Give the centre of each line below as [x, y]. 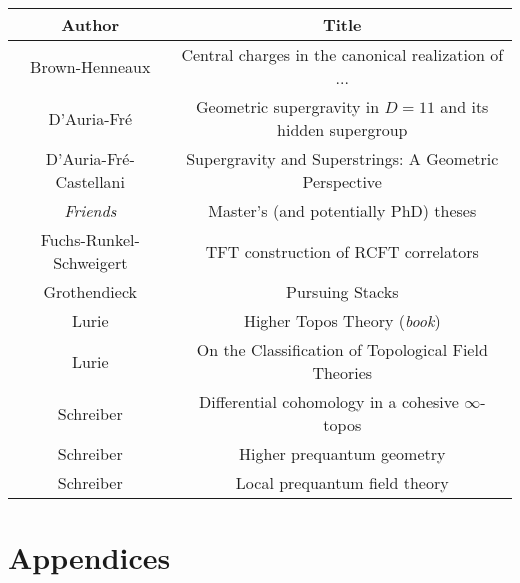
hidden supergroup [342, 129]
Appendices [89, 557]
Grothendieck [90, 291]
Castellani [90, 181]
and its [464, 106]
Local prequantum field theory [342, 482]
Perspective [342, 181]
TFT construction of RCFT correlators [342, 251]
